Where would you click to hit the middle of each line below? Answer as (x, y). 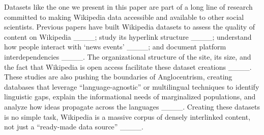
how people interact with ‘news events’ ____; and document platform (115, 47)
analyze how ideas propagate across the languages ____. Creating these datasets (132, 106)
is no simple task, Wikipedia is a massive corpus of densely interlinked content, (127, 116)
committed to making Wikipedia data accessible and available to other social (124, 17)
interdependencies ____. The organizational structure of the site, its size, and (128, 56)
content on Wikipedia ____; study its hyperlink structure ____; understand (128, 36)
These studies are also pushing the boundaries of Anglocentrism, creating (118, 77)
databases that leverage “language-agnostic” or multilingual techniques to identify (132, 86)
